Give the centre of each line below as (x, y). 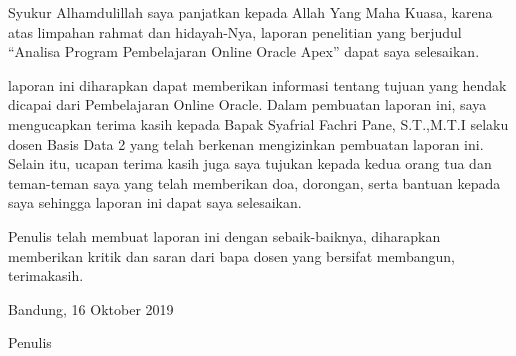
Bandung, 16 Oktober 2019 (91, 308)
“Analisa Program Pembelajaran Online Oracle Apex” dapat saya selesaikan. (244, 51)
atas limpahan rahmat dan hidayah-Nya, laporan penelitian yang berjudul (235, 31)
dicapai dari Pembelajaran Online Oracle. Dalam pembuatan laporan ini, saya (247, 104)
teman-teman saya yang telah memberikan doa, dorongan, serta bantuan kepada (254, 182)
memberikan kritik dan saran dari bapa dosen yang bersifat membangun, (231, 255)
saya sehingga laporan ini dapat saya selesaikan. (155, 202)
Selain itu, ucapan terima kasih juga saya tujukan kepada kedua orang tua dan (250, 163)
